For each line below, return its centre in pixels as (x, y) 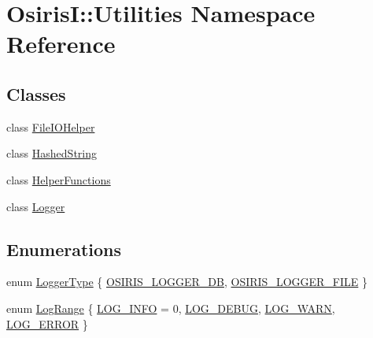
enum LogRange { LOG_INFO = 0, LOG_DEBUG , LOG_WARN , (171, 308)
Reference (61, 44)
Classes (36, 93)
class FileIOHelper (51, 126)
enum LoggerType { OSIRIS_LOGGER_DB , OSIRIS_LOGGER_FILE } (187, 282)
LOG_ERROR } (47, 323)
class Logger (36, 206)
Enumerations (64, 249)
